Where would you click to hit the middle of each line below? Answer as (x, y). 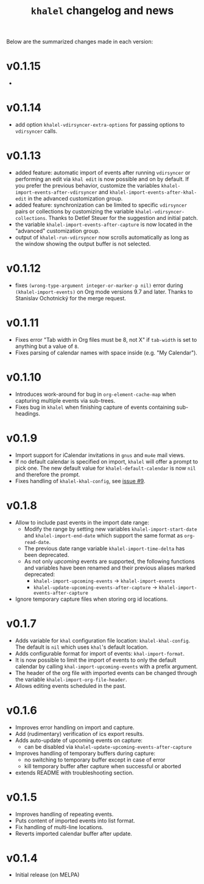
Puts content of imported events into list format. (75, 821)
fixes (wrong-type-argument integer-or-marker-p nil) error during (99, 285)
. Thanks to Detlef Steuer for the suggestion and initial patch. (121, 218)
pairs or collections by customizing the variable (74, 211)
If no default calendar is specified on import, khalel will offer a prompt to (107, 461)
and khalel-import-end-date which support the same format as (104, 535)
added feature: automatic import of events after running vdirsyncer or (103, 172)
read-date (37, 542)
